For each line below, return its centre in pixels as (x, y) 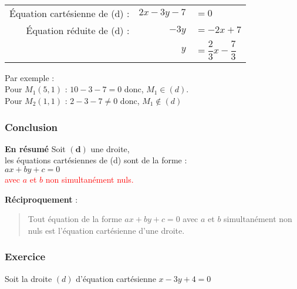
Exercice (25, 256)
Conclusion (31, 127)
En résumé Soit (35, 148)
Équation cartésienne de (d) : (70, 13)
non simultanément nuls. (90, 179)
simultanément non (258, 219)
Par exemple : (30, 77)
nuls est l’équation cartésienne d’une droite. (106, 230)
